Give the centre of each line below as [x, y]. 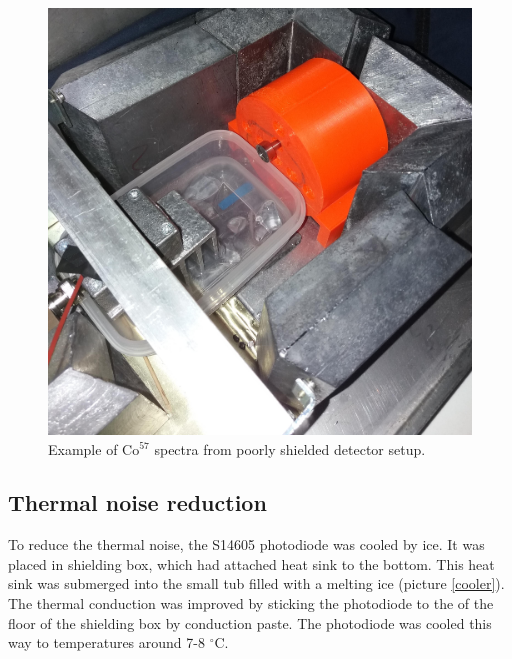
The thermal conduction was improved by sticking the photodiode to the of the [251, 603]
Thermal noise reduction [137, 502]
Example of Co [94, 448]
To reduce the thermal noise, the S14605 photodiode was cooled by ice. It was [246, 544]
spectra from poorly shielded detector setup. [290, 448]
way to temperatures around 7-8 [106, 642]
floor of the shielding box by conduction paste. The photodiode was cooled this [250, 622]
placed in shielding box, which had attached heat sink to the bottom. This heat [251, 563]
